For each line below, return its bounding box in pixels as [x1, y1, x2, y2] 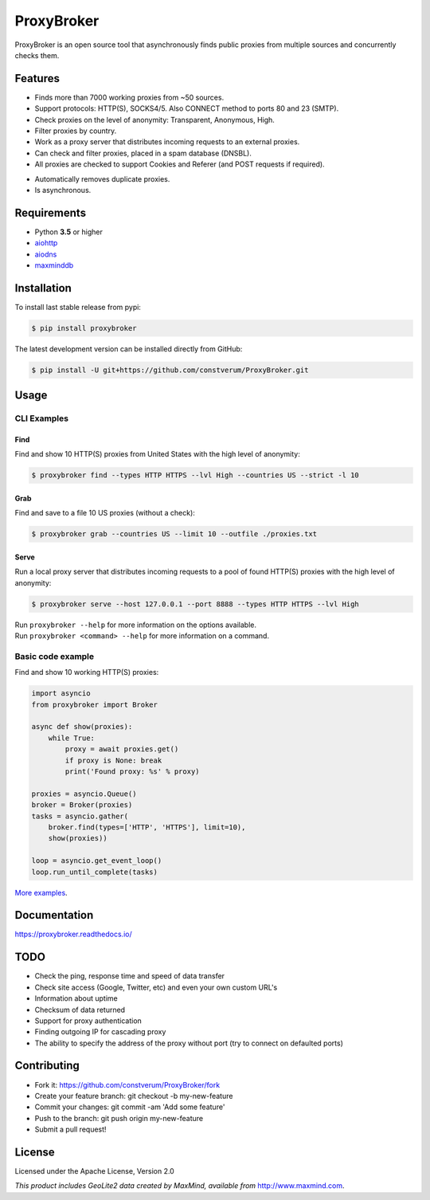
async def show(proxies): [31, 722, 133, 731]
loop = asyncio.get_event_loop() [31, 857, 162, 865]
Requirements [14, 206, 87, 219]
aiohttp [34, 238, 58, 248]
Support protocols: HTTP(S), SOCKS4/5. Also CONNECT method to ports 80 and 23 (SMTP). [34, 104, 339, 113]
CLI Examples [14, 413, 69, 424]
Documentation [14, 908, 94, 922]
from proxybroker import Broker [31, 700, 158, 709]
